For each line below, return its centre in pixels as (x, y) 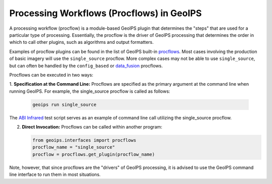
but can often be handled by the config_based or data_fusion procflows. (86, 66)
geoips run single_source (64, 104)
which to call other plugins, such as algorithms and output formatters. (81, 42)
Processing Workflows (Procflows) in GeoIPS (106, 13)
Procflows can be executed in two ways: (51, 75)
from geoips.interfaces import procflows (84, 140)
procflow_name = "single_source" (74, 147)
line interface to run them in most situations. (55, 174)
